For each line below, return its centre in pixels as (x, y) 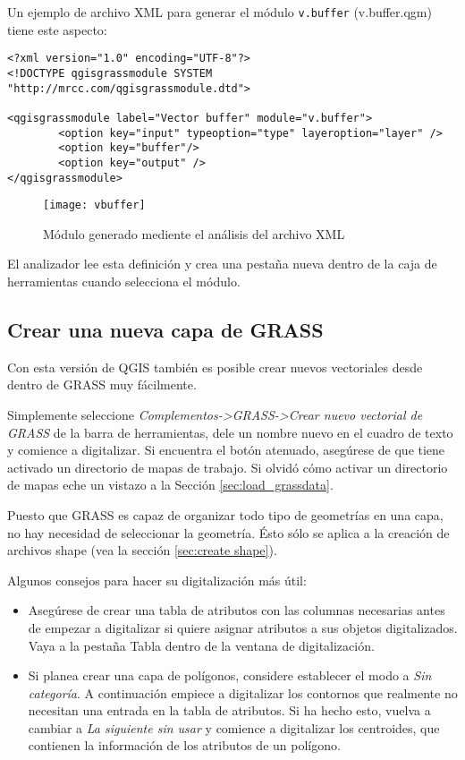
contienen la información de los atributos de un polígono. (184, 745)
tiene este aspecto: (57, 29)
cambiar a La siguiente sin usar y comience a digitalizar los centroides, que (234, 727)
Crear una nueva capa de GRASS (165, 329)
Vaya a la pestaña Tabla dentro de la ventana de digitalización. (201, 645)
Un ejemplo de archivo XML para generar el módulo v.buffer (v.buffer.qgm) (220, 12)
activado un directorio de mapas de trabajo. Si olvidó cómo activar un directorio (228, 467)
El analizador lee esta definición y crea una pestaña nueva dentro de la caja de (222, 264)
